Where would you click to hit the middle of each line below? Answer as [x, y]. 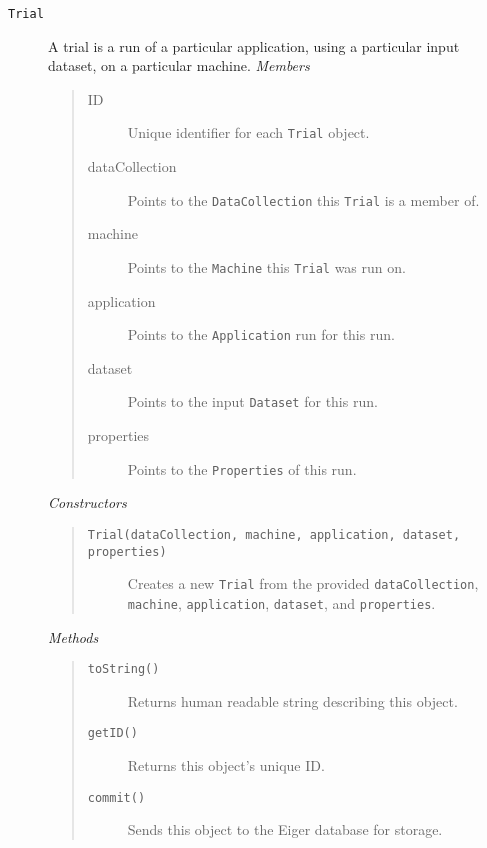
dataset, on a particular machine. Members [179, 65]
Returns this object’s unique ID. [226, 765]
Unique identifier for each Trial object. [248, 132]
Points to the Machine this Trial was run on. [266, 266]
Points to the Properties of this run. [242, 468]
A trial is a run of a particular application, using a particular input [254, 45]
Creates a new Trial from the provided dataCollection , [303, 583]
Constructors [87, 502]
